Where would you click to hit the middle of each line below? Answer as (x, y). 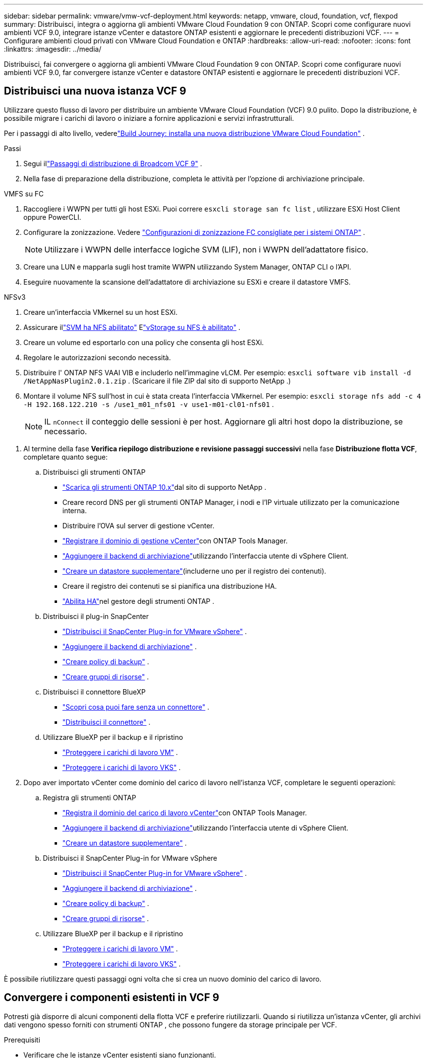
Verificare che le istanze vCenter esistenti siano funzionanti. (120, 1055)
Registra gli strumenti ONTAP (90, 797)
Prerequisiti (22, 1040)
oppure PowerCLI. (52, 217)
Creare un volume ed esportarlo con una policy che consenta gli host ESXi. (144, 342)
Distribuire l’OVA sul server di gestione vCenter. (138, 525)
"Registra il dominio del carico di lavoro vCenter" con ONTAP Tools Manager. (185, 812)
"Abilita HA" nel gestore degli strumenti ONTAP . (138, 601)
